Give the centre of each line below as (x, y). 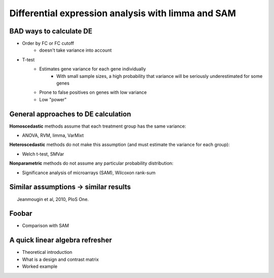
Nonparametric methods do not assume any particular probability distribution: (91, 163)
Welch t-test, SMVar (43, 154)
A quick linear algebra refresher (61, 240)
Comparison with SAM (46, 226)
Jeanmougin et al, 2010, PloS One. (53, 199)
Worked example (40, 266)
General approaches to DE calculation (70, 114)
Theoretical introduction (47, 252)
